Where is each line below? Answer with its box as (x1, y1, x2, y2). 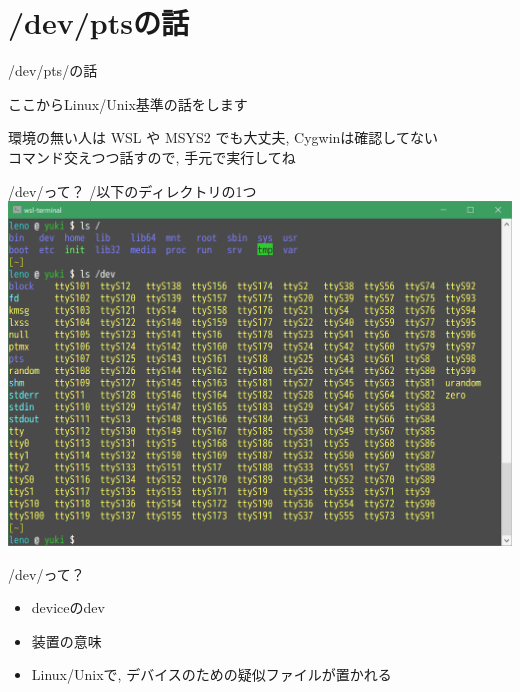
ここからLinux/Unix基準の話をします (8, 93, 248, 114)
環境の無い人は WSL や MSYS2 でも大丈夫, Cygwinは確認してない (8, 127, 438, 148)
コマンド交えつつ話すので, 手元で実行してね (8, 146, 296, 167)
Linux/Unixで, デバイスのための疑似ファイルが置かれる (31, 664, 392, 685)
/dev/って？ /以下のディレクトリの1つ (8, 180, 257, 201)
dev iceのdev (31, 597, 105, 618)
